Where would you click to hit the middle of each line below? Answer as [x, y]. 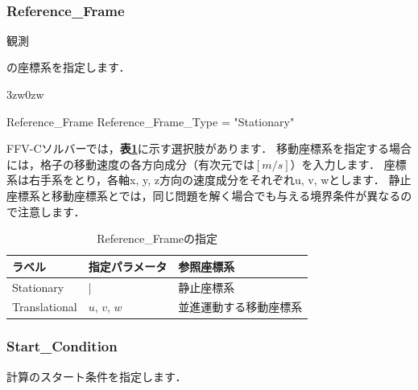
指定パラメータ [128, 266]
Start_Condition [62, 346]
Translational [45, 307]
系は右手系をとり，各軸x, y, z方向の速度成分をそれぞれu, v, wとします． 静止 [209, 180]
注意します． [51, 211]
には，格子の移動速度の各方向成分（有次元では [130, 164]
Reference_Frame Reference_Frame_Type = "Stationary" [151, 121]
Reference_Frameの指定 [157, 238]
